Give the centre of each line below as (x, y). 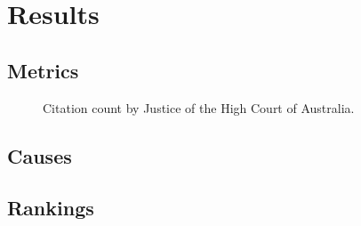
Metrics (43, 70)
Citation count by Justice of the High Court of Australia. (199, 107)
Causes (40, 155)
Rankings (51, 208)
